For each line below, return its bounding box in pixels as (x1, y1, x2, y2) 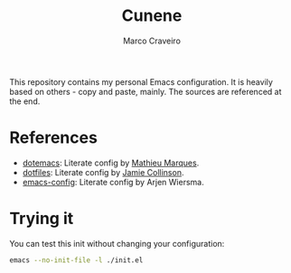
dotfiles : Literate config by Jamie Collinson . (22, 166, 184, 177)
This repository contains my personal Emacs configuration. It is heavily (9, 76, 274, 87)
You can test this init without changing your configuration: (9, 238, 225, 249)
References (9, 127, 98, 148)
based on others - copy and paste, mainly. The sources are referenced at (9, 86, 282, 97)
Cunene (121, 5, 183, 26)
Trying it (9, 209, 74, 229)
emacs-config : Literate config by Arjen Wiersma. (22, 176, 205, 187)
